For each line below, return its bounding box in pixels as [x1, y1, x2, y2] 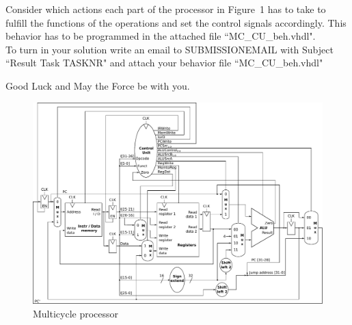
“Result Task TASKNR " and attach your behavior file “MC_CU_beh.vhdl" [5, 55, 323, 70]
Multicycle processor [33, 306, 119, 320]
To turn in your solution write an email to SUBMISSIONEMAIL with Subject [5, 42, 334, 56]
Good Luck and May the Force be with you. [5, 78, 190, 92]
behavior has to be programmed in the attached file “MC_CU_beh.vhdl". [5, 29, 316, 43]
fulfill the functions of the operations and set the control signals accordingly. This [5, 15, 347, 29]
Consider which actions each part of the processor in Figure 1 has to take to [5, 2, 326, 16]
